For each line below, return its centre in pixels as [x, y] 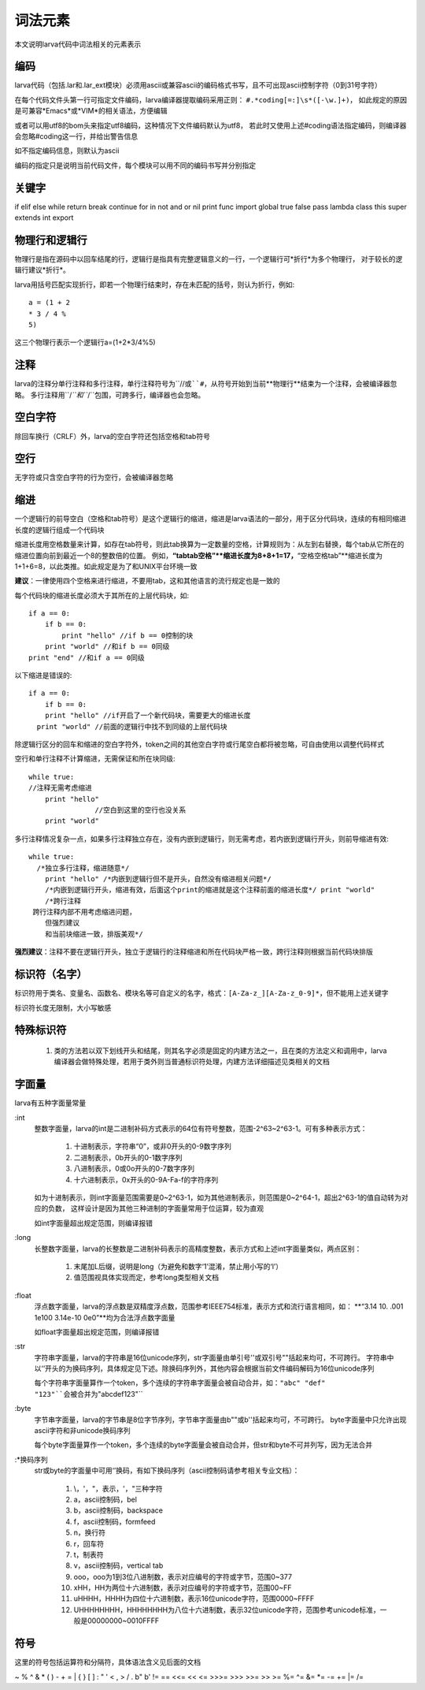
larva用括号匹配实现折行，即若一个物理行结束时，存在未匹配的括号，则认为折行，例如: [155, 285]
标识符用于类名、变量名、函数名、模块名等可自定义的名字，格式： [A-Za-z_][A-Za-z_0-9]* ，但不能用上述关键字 [201, 993]
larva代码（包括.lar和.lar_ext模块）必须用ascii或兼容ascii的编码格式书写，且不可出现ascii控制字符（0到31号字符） [198, 85]
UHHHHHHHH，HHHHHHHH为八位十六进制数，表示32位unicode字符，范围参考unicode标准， [227, 1610]
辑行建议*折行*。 [42, 270]
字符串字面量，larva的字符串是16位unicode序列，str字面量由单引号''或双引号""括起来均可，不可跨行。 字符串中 [214, 1357]
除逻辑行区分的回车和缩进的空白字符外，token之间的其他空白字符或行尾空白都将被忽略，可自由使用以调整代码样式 [200, 744]
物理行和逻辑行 [51, 240]
